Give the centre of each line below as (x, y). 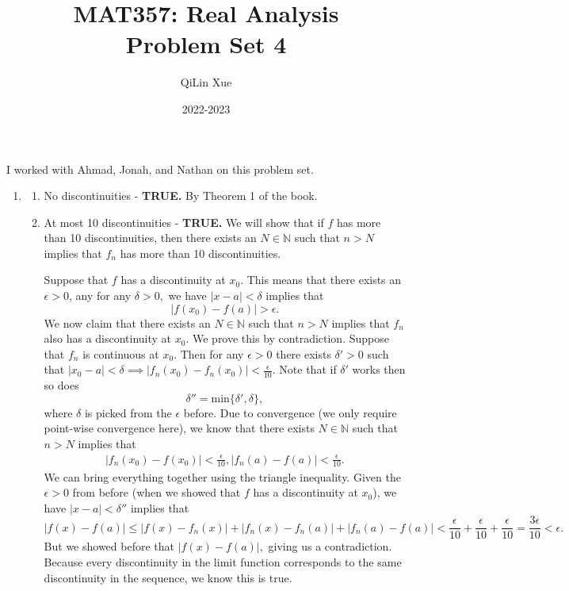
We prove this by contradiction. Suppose (290, 338)
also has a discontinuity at (108, 338)
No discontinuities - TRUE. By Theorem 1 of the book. (181, 196)
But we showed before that (109, 546)
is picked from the (128, 412)
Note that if (308, 369)
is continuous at (121, 353)
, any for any (100, 295)
